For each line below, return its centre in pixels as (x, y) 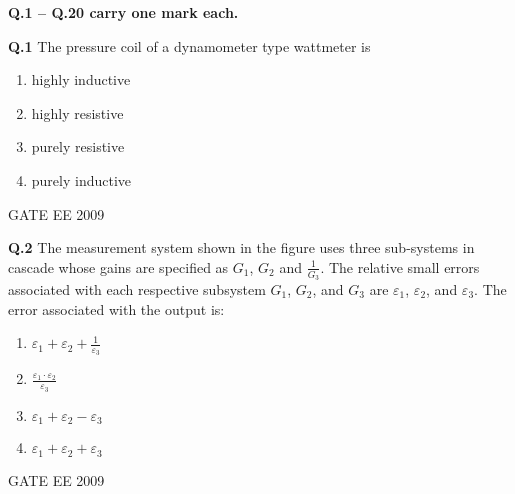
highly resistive (77, 112)
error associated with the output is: (116, 308)
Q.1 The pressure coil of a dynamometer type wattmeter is (189, 45)
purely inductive (81, 179)
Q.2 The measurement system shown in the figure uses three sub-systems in (241, 247)
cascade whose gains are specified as (118, 266)
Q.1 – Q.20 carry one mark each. (123, 12)
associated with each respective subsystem (137, 288)
